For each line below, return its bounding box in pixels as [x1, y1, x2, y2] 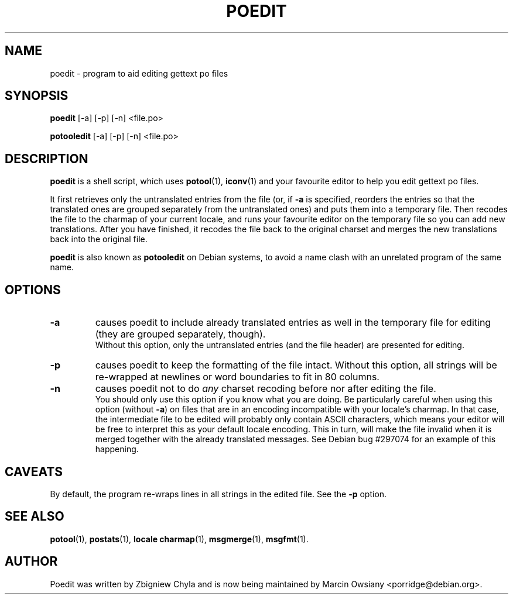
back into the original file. [50, 234, 148, 245]
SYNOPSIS [5, 88, 69, 104]
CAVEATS [5, 464, 63, 479]
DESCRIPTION [5, 151, 88, 166]
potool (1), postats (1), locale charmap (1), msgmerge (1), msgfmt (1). [50, 533, 309, 544]
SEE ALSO [5, 509, 64, 524]
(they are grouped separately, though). [95, 328, 266, 340]
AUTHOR [5, 554, 58, 569]
